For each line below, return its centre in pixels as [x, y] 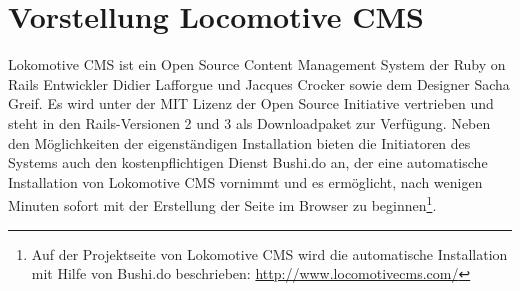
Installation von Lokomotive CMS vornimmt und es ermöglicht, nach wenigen [245, 181]
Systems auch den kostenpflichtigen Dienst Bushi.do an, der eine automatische [248, 162]
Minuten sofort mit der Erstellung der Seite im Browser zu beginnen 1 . [222, 203]
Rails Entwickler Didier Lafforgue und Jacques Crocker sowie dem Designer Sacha [259, 83]
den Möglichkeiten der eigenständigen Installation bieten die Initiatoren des [239, 142]
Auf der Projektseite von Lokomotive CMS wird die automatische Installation [269, 253]
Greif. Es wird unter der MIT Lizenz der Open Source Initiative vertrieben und [251, 103]
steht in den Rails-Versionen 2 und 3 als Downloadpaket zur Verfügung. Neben [249, 122]
